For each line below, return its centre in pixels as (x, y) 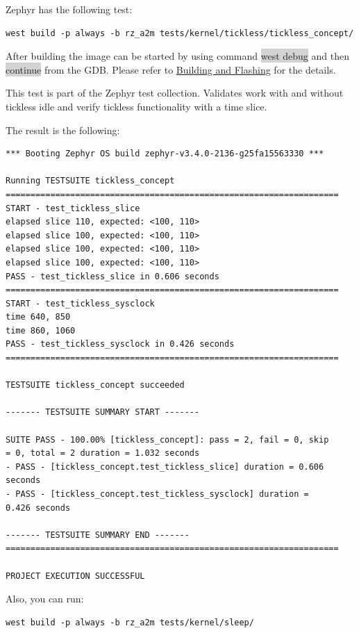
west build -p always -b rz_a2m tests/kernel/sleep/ (130, 622)
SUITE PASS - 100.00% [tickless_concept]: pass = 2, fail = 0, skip (167, 439)
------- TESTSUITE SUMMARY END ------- (98, 535)
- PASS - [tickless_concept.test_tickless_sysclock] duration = (157, 494)
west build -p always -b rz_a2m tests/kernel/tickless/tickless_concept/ (180, 33)
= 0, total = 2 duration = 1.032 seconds (103, 453)
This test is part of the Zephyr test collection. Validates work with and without (175, 93)
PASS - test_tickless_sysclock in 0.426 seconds (120, 344)
